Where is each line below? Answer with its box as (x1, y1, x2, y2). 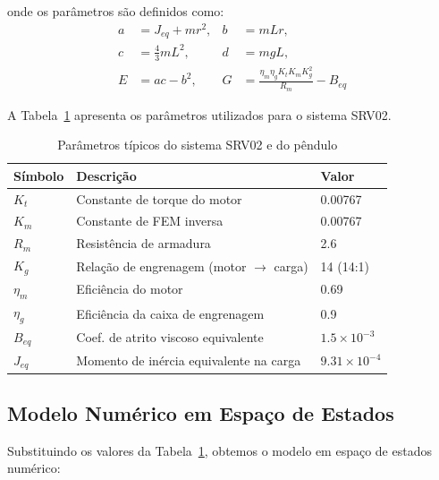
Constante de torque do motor (76, 189, 242, 208)
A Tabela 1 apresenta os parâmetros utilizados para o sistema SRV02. (7, 105, 392, 124)
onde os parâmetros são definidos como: (7, 2, 224, 20)
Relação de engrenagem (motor (76, 256, 247, 275)
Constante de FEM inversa (76, 211, 224, 230)
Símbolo (13, 166, 64, 184)
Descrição (76, 166, 137, 184)
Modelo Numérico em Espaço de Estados (7, 399, 394, 427)
